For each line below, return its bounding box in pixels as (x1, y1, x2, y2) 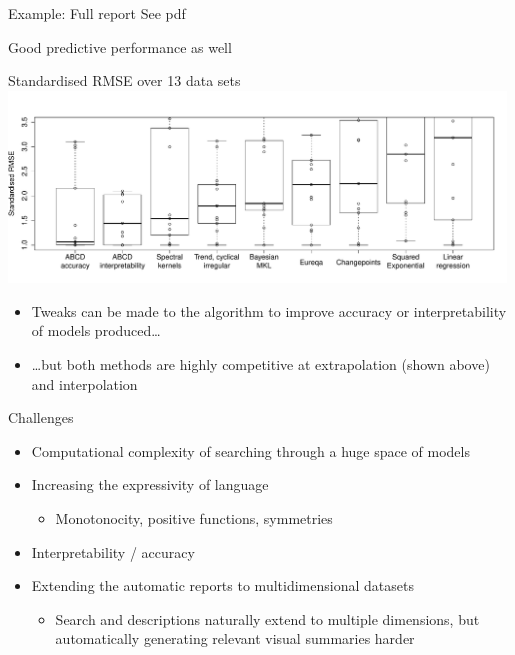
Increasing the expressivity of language (31, 474, 269, 495)
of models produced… (31, 320, 161, 341)
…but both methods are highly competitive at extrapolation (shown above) (31, 354, 490, 375)
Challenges (8, 407, 74, 428)
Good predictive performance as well (8, 36, 232, 57)
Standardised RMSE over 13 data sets (8, 70, 241, 91)
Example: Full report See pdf (8, 3, 186, 23)
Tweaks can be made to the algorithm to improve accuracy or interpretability (31, 300, 507, 321)
